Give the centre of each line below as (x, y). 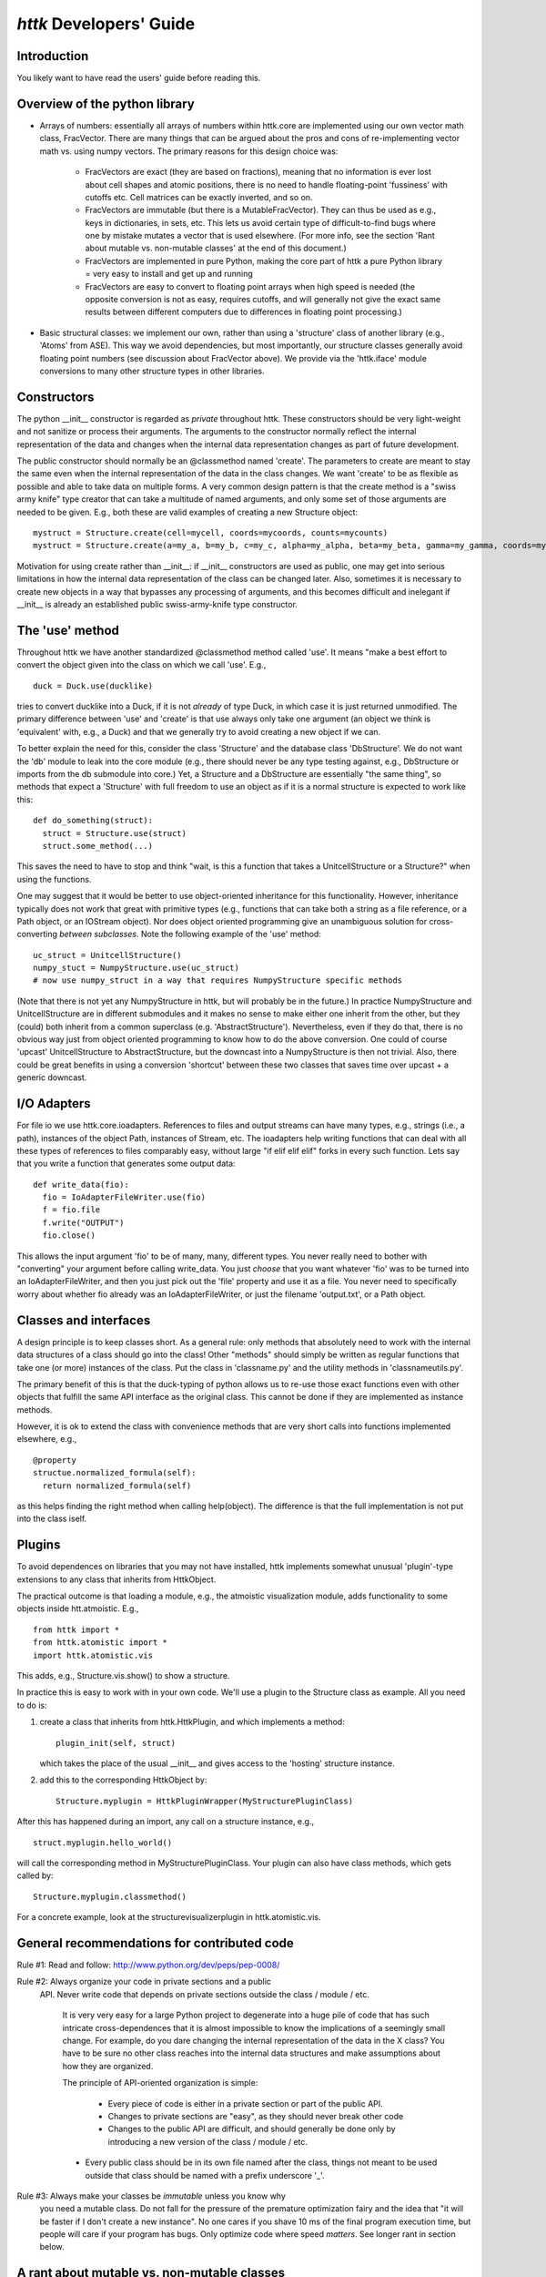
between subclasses (98, 934)
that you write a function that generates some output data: (126, 1164)
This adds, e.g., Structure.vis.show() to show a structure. (123, 1676)
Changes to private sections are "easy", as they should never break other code (256, 2116)
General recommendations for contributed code (156, 1943)
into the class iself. (52, 1519)
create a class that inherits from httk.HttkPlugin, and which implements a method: (192, 1722)
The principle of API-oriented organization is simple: (160, 2083)
